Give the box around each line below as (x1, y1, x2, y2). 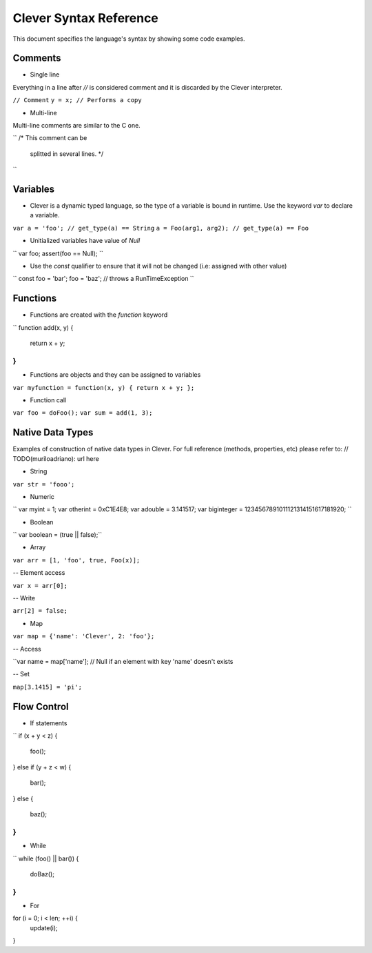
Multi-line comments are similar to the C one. (12, 121, 141, 130)
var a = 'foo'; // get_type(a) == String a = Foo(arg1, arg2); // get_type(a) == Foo (12, 224, 309, 232)
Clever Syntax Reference (12, 10, 158, 26)
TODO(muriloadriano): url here (12, 454, 99, 462)
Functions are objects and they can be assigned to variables (30, 371, 201, 379)
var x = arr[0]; (12, 582, 68, 589)
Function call (30, 396, 67, 404)
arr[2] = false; (12, 607, 68, 615)
